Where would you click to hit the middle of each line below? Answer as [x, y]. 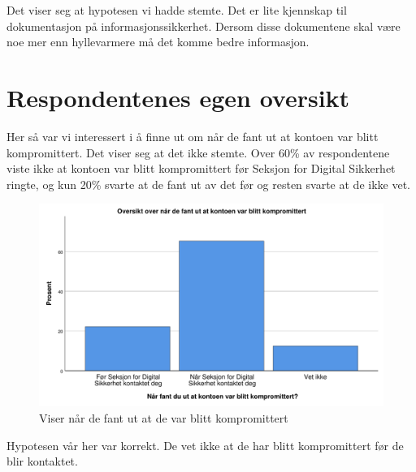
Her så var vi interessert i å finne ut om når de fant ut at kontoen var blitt [193, 136]
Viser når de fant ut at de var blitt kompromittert [164, 417]
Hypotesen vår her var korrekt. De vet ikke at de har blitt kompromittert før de [205, 445]
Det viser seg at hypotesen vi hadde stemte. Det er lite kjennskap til [177, 10]
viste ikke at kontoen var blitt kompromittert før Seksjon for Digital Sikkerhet [201, 168]
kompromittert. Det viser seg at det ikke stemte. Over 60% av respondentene [198, 152]
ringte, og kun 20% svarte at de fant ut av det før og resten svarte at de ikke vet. [208, 184]
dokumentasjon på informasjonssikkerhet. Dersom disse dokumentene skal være [204, 26]
